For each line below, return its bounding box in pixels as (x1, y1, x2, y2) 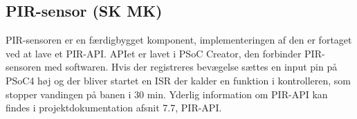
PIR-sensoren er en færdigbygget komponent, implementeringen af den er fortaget (6, 33, 352, 47)
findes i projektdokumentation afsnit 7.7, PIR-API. (6, 100, 222, 115)
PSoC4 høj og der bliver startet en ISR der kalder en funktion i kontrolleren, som (6, 73, 351, 87)
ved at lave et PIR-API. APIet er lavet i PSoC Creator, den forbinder (6, 46, 302, 60)
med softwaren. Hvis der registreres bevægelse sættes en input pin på (44, 59, 338, 74)
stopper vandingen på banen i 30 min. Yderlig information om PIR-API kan (6, 86, 328, 101)
